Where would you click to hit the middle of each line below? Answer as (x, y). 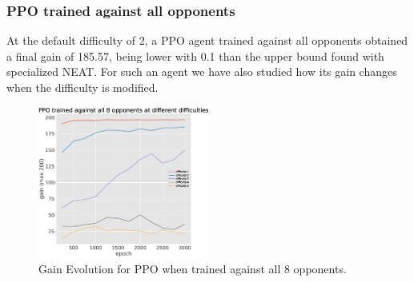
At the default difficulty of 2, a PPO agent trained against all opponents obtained (207, 40)
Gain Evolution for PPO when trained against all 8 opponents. (193, 268)
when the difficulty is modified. (82, 87)
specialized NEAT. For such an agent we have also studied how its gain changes (202, 71)
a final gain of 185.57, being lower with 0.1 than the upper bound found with (195, 56)
